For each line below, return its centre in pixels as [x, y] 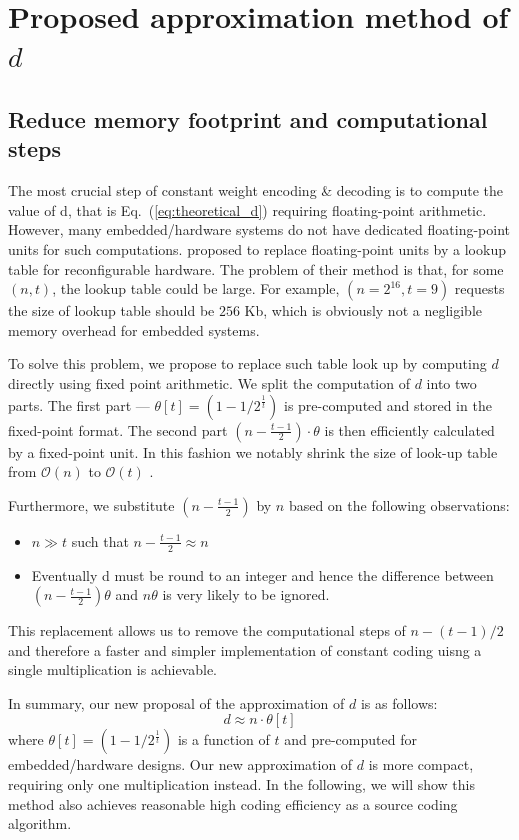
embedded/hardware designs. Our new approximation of [180, 764]
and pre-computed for [350, 739]
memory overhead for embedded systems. [134, 329]
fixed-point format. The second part [118, 429]
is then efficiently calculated [409, 429]
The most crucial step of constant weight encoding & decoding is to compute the [255, 190]
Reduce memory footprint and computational [248, 118]
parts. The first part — [79, 404]
